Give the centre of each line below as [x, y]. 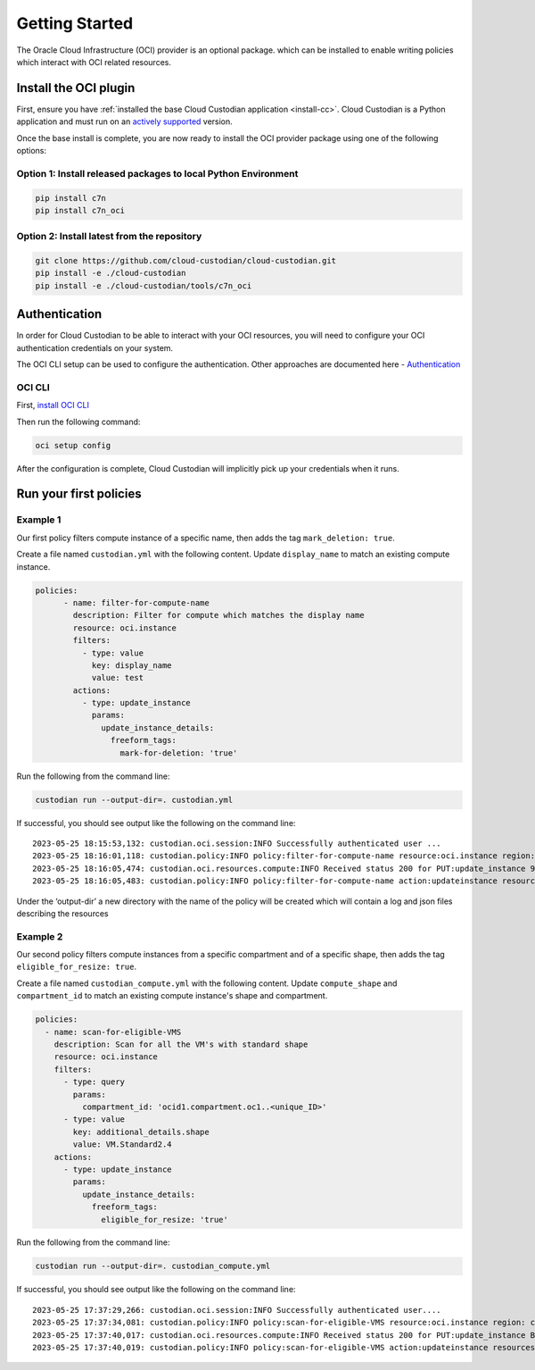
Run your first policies [79, 494]
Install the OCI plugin [76, 88]
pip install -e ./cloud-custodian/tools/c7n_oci [144, 285]
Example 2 [40, 936]
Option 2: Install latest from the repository [109, 237]
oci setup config [73, 445]
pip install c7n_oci [80, 210]
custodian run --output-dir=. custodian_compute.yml [153, 1266]
